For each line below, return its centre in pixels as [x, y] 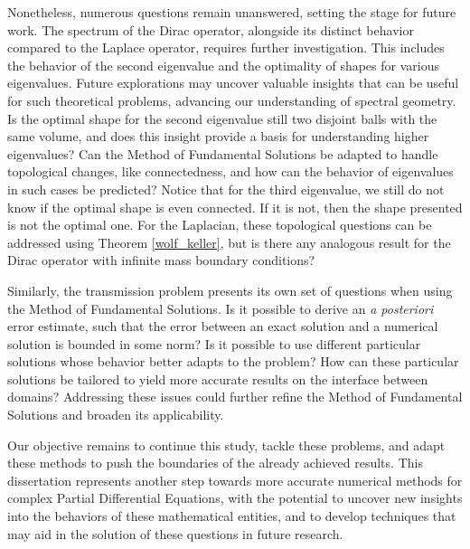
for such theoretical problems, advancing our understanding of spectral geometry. [232, 100]
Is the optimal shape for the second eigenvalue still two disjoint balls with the [222, 118]
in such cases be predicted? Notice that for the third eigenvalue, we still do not [226, 189]
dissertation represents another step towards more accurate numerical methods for [235, 480]
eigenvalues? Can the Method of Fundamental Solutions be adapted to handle [223, 153]
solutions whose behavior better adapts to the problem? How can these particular [233, 361]
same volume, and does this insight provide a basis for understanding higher [218, 136]
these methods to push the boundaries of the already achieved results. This [215, 463]
